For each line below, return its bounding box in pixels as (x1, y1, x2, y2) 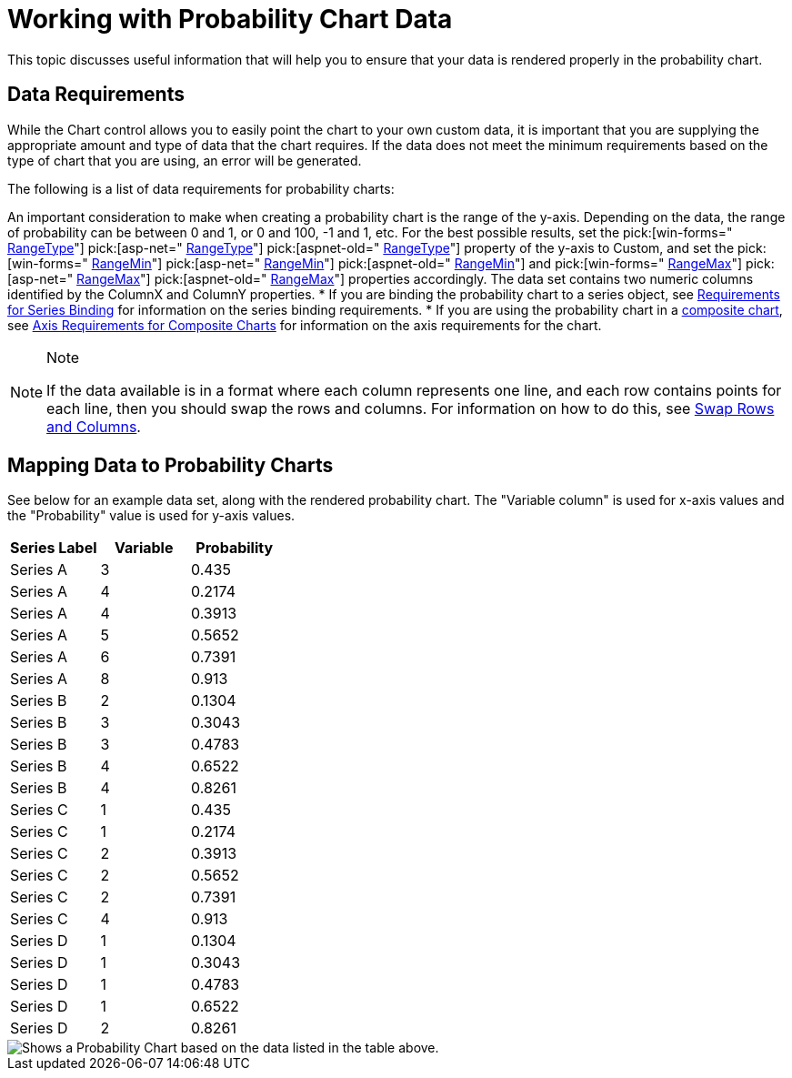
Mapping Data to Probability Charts (7, 454, 334, 478)
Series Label (10, 539, 97, 558)
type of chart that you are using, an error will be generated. (7, 152, 362, 168)
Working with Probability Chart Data (7, 4, 453, 35)
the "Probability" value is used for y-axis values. (7, 508, 296, 524)
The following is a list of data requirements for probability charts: (7, 180, 395, 196)
